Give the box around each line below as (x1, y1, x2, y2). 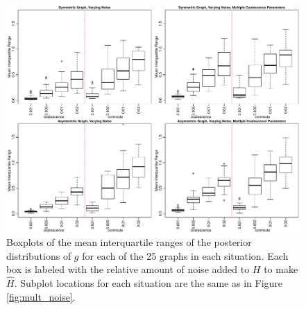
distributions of (6, 248, 71, 263)
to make (264, 262, 298, 276)
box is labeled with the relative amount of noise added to (6, 262, 250, 276)
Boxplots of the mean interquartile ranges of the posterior (6, 235, 252, 249)
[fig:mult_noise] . (6, 289, 76, 303)
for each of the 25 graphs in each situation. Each (82, 248, 289, 263)
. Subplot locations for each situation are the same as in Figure (14, 276, 283, 290)
